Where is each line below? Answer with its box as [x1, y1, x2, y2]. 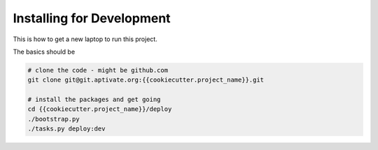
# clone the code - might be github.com [27, 66, 168, 74]
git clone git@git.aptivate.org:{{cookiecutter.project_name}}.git [27, 76, 265, 84]
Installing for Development [13, 10, 171, 26]
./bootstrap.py [27, 115, 80, 123]
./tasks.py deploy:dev [27, 125, 106, 133]
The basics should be [13, 47, 76, 56]
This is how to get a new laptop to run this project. [13, 35, 157, 43]
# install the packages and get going [27, 96, 161, 104]
